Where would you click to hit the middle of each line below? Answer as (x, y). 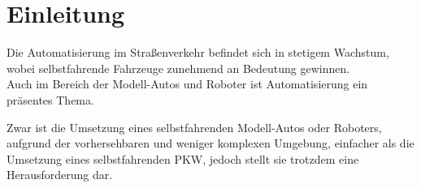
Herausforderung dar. (60, 175)
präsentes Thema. (50, 99)
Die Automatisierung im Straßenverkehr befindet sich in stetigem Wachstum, (198, 52)
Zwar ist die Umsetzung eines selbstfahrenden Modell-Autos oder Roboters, (194, 127)
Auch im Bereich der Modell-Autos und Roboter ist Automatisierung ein (187, 84)
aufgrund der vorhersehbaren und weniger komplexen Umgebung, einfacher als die (210, 143)
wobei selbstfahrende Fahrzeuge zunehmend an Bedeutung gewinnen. (178, 68)
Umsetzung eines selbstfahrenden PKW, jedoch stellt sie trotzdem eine (183, 158)
